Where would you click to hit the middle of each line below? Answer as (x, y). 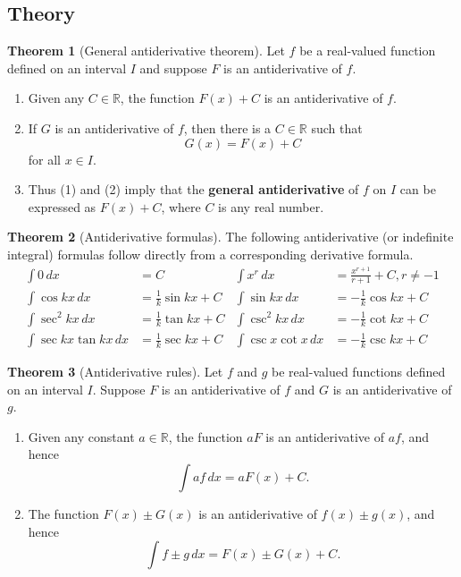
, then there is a (227, 127)
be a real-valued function (368, 51)
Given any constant (81, 436)
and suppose (173, 68)
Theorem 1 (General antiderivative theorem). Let (146, 51)
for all (45, 159)
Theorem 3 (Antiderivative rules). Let (115, 372)
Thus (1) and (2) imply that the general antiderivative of (193, 189)
